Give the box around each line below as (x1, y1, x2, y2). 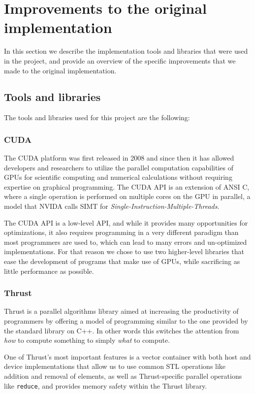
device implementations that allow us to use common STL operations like (4, 361, 226, 371)
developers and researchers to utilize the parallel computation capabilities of (4, 162, 234, 172)
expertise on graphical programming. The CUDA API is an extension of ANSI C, (4, 181, 250, 192)
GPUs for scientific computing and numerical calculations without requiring (4, 172, 232, 182)
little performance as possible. (4, 265, 94, 276)
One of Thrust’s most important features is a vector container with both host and (4, 351, 251, 361)
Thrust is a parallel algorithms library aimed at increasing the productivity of (4, 306, 239, 316)
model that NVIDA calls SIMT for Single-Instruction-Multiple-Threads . (4, 201, 220, 211)
